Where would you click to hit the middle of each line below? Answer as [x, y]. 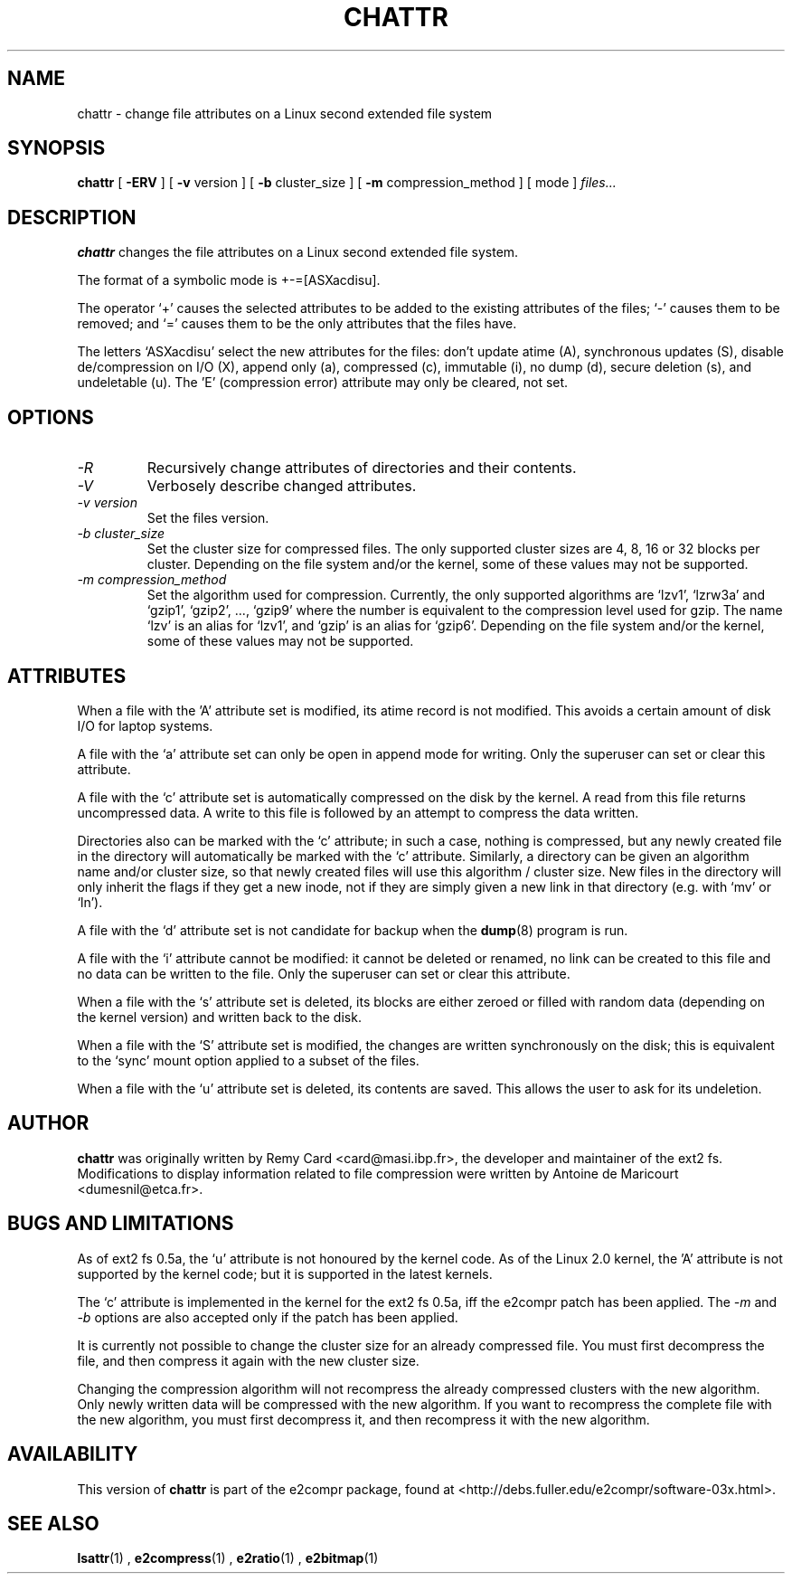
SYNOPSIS [57, 148]
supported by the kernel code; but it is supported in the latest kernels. [285, 1273]
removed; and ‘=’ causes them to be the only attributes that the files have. [297, 324]
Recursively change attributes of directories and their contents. [362, 468]
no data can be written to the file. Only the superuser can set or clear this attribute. [324, 973]
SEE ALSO [53, 1523]
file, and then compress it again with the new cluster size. [248, 1360]
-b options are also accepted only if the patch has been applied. [268, 1317]
